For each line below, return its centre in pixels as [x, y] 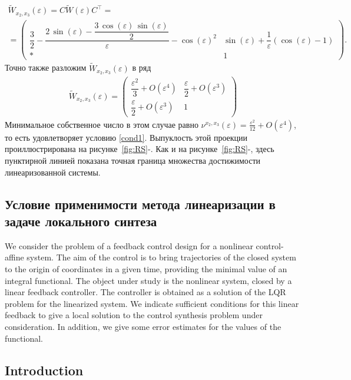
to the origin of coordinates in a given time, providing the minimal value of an [146, 268]
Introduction [44, 370]
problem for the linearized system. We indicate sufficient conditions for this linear [152, 303]
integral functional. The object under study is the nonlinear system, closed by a [148, 280]
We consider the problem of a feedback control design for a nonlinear [129, 245]
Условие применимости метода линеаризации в [140, 204]
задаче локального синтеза [81, 221]
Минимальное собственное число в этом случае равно [102, 124]
